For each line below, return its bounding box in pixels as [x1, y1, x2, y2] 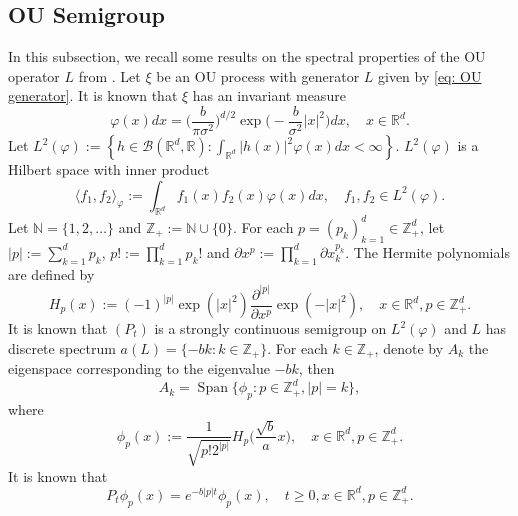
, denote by [374, 337, 444, 358]
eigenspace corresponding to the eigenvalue [8, 358, 270, 379]
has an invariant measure [192, 85, 346, 106]
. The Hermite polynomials [345, 241, 510, 262]
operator [8, 65, 60, 86]
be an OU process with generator [156, 65, 360, 86]
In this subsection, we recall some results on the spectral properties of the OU [8, 46, 486, 67]
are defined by [8, 263, 95, 284]
